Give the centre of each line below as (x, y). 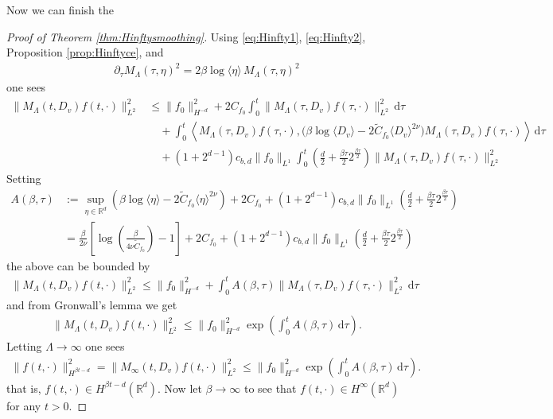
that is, (24, 388)
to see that (270, 388)
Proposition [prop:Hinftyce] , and (85, 52)
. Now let (179, 388)
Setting (24, 178)
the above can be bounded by (78, 265)
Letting (24, 346)
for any (24, 405)
